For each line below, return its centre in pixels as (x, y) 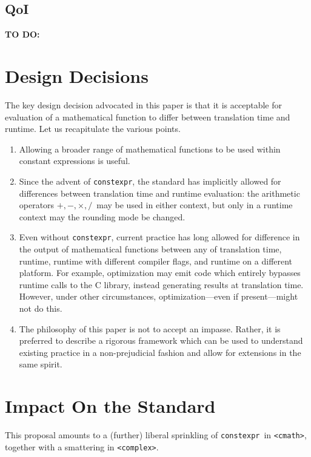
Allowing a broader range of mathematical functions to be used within (150, 149)
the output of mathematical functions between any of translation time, (150, 248)
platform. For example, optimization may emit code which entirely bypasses (160, 273)
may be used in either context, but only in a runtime (195, 205)
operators (37, 205)
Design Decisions (77, 75)
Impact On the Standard (110, 406)
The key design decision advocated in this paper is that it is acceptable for (144, 104)
